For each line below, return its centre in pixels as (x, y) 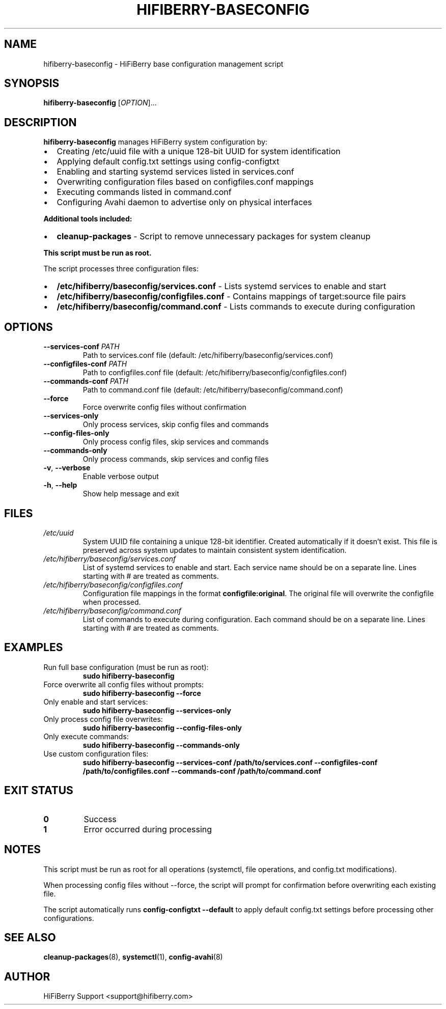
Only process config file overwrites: (103, 719)
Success (100, 819)
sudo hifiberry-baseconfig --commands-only (161, 745)
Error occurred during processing (148, 829)
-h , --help (60, 485)
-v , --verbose (67, 468)
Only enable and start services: (96, 702)
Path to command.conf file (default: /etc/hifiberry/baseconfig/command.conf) (213, 390)
